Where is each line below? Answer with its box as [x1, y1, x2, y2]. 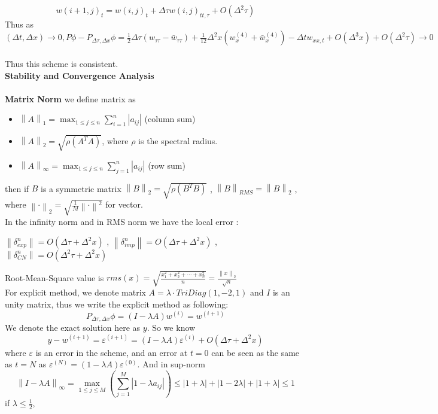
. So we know [147, 321, 196, 334]
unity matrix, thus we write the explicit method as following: [5, 297, 229, 310]
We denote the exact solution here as [5, 321, 141, 334]
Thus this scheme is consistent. [5, 57, 118, 69]
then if [5, 182, 29, 194]
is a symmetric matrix [41, 182, 121, 194]
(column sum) [144, 112, 196, 125]
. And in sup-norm [137, 358, 205, 370]
